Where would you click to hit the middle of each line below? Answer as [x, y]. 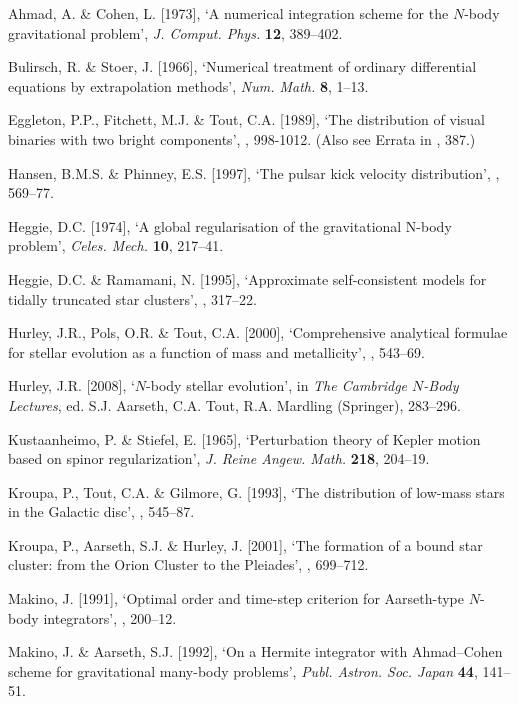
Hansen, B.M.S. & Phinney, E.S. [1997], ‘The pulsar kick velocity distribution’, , [254, 172]
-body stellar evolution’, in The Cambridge [277, 385]
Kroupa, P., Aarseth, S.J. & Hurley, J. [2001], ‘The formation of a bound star [245, 544]
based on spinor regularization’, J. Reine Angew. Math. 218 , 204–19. [219, 458]
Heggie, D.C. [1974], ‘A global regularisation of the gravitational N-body [230, 225]
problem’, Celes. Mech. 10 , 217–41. [116, 245]
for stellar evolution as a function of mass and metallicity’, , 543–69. [216, 351]
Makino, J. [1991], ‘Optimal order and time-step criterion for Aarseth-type [236, 598]
